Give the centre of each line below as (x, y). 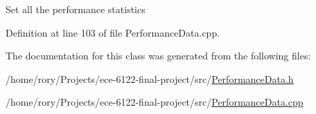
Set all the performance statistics (76, 9)
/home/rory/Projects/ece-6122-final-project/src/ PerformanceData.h (150, 78)
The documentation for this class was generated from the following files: (158, 56)
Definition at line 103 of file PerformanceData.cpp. (113, 32)
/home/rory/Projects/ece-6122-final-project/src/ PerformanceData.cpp (155, 102)
